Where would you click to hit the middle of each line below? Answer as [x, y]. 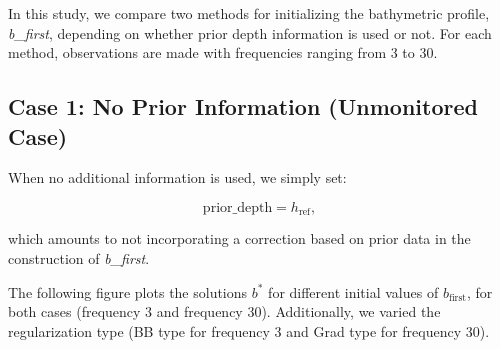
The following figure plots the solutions [128, 291]
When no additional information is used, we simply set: [177, 177]
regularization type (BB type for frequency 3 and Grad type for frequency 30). [249, 330]
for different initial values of [353, 291]
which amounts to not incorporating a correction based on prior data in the [239, 238]
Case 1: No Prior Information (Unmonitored [243, 106]
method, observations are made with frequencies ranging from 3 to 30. [223, 52]
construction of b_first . [79, 258]
